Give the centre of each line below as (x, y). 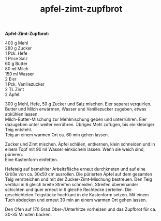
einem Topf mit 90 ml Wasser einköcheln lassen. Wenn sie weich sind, (75, 149)
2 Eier (11, 79)
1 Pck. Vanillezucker (25, 84)
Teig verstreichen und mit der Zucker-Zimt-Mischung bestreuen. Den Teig (79, 179)
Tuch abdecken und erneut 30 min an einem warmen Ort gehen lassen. (76, 200)
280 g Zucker (19, 48)
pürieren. (14, 155)
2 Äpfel (12, 95)
